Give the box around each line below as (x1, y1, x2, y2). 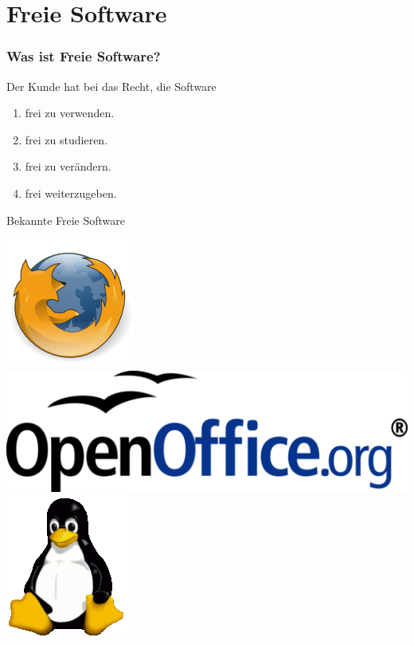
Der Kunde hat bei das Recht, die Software (6, 77, 217, 94)
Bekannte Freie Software (6, 211, 126, 228)
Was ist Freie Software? (6, 46, 161, 66)
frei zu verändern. (25, 158, 111, 175)
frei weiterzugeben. (25, 184, 117, 201)
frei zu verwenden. (25, 104, 115, 121)
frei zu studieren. (25, 131, 108, 147)
